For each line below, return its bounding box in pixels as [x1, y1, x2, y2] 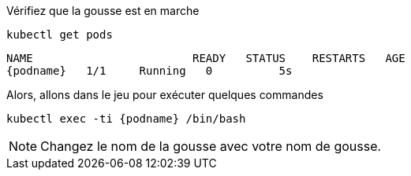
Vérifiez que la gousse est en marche [6, 4, 200, 17]
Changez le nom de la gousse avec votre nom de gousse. [40, 138, 382, 154]
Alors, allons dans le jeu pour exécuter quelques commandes [6, 88, 323, 101]
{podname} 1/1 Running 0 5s [6, 64, 293, 77]
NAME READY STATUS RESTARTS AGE [6, 52, 405, 64]
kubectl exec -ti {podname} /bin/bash [6, 112, 246, 125]
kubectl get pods [6, 28, 113, 41]
